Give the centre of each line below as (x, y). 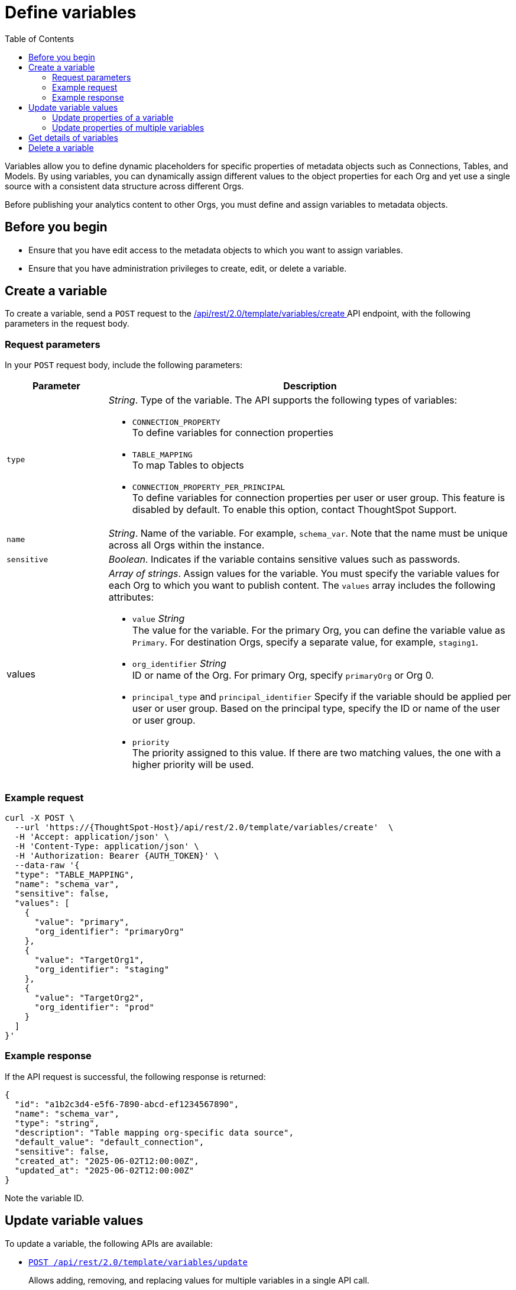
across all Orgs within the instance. (186, 545)
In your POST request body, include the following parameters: (124, 365)
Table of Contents (40, 38)
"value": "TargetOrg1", (90, 960)
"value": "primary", (82, 922)
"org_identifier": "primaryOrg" (109, 931)
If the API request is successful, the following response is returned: (135, 1076)
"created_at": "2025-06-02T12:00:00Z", (107, 1161)
